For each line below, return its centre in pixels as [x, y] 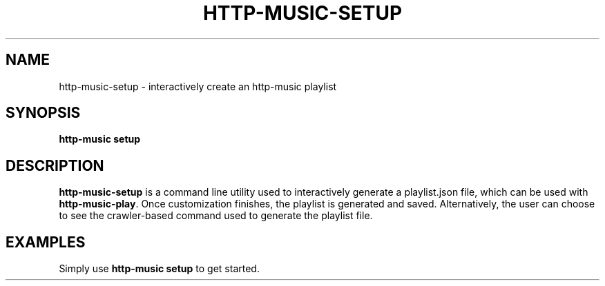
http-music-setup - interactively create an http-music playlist [198, 86]
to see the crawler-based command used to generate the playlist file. [216, 216]
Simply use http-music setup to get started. [159, 269]
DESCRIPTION [55, 165]
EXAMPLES [46, 242]
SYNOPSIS [43, 113]
